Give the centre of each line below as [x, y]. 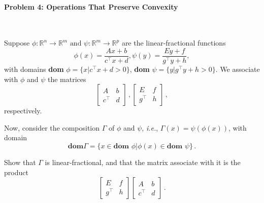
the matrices [67, 79]
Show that [20, 162]
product [16, 172]
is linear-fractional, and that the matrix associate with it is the [143, 162]
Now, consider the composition [52, 127]
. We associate [238, 69]
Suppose [17, 43]
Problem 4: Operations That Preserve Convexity [91, 6]
